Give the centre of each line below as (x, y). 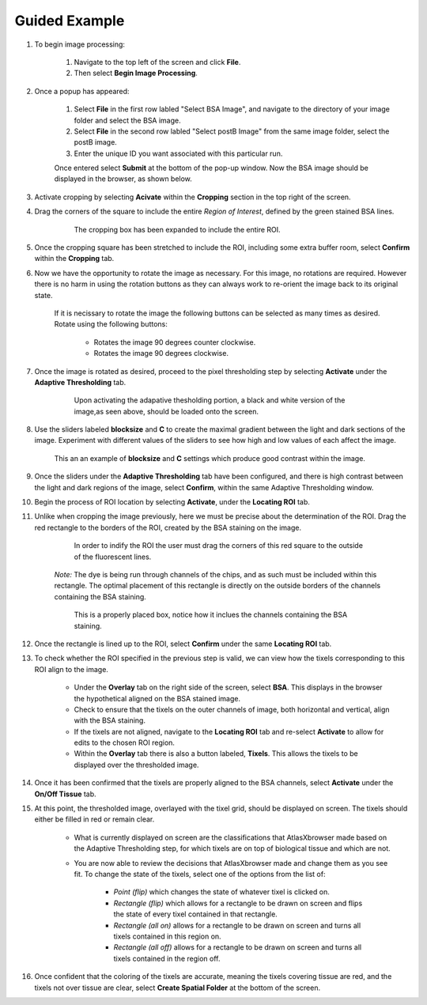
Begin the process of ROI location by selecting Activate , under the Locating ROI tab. (172, 502)
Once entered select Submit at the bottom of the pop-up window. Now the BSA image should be (212, 168)
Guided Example (70, 21)
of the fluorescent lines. (113, 557)
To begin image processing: (80, 44)
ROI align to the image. (71, 669)
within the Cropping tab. (74, 259)
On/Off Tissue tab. (65, 794)
